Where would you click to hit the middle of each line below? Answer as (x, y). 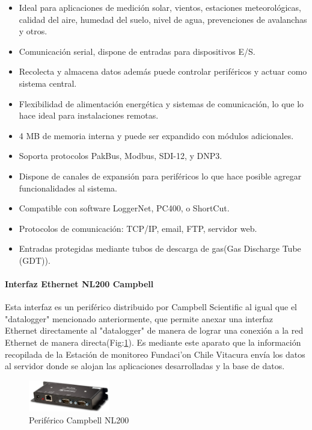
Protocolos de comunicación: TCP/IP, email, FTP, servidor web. (138, 228)
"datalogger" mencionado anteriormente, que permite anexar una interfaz (139, 318)
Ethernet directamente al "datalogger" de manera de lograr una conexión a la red (154, 330)
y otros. (33, 31)
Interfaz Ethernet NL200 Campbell (79, 284)
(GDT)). (35, 260)
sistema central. (48, 83)
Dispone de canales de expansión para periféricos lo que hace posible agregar (160, 176)
